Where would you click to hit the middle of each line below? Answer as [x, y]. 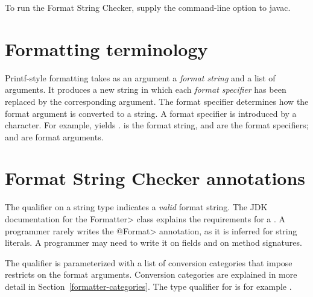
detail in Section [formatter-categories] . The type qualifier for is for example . [148, 286]
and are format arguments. [54, 136]
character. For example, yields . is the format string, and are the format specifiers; [157, 125]
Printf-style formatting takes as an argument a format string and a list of [140, 77]
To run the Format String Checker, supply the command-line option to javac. [148, 7]
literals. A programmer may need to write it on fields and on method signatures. [153, 242]
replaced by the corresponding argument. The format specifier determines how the [157, 101]
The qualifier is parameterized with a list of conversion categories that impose [149, 262]
